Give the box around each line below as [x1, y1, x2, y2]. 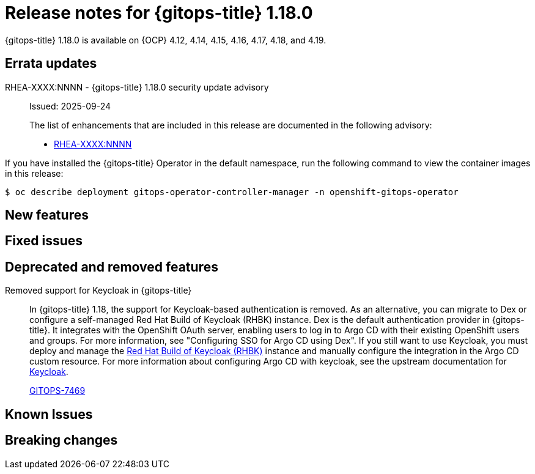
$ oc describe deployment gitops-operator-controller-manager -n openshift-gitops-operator [5, 187, 459, 197]
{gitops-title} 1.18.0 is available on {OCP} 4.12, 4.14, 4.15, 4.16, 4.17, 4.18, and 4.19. [5, 34, 327, 45]
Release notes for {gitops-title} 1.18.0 [5, 2, 313, 23]
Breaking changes [5, 432, 118, 448]
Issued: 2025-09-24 [29, 100, 111, 111]
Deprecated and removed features [5, 259, 218, 275]
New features [5, 207, 89, 223]
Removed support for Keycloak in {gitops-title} [5, 285, 192, 296]
